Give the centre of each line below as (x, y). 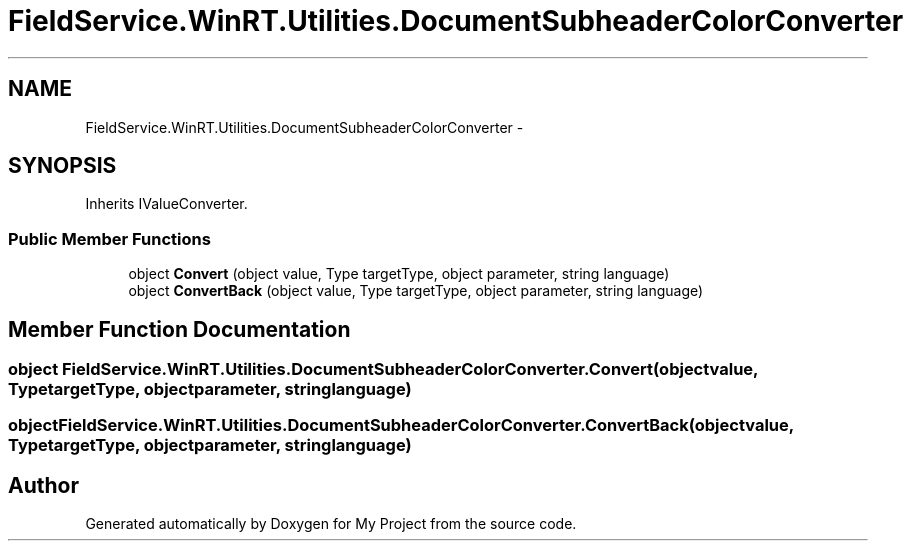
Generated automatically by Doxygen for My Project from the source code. (331, 524)
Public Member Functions (109, 238)
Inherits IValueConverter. (166, 204)
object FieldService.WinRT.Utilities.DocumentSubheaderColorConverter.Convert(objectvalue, (383, 369)
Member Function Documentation (179, 329)
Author (43, 485)
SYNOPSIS (62, 166)
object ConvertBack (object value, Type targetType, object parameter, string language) (416, 291)
